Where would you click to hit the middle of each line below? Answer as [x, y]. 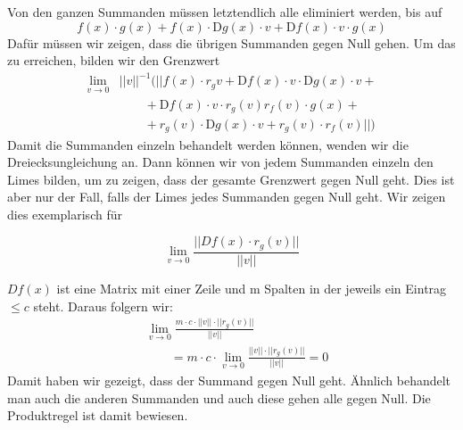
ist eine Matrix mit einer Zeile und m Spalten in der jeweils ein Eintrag [252, 288]
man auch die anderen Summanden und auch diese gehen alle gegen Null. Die [219, 397]
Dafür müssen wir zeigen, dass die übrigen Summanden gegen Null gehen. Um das [231, 42]
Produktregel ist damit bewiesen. [98, 415]
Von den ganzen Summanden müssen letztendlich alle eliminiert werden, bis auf [225, 12]
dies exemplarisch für [65, 214]
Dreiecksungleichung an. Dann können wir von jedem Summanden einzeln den [220, 162]
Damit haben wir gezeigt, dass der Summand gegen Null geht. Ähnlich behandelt [229, 380]
